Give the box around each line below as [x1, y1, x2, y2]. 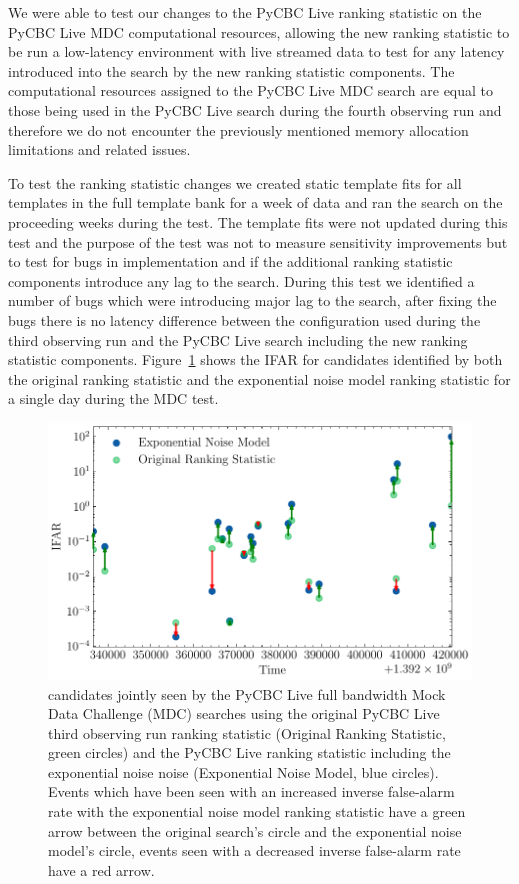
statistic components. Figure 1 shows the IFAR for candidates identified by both [8, 349, 503, 370]
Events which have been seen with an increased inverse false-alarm [48, 781, 455, 802]
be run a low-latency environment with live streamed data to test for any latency [8, 41, 505, 62]
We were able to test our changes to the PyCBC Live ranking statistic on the [8, 2, 482, 22]
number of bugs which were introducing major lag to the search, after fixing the [8, 290, 497, 311]
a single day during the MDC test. [8, 388, 219, 409]
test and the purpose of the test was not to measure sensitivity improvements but [8, 231, 508, 252]
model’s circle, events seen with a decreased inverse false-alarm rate [48, 840, 461, 861]
